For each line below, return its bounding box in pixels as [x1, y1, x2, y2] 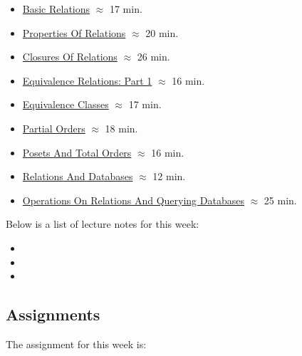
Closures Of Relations [22, 49, 118, 64]
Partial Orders [22, 120, 85, 135]
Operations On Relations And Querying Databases [22, 192, 244, 207]
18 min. [105, 120, 138, 135]
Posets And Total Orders [22, 145, 132, 159]
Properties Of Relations [22, 25, 126, 40]
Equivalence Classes [22, 97, 109, 112]
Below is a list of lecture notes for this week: [6, 216, 199, 231]
